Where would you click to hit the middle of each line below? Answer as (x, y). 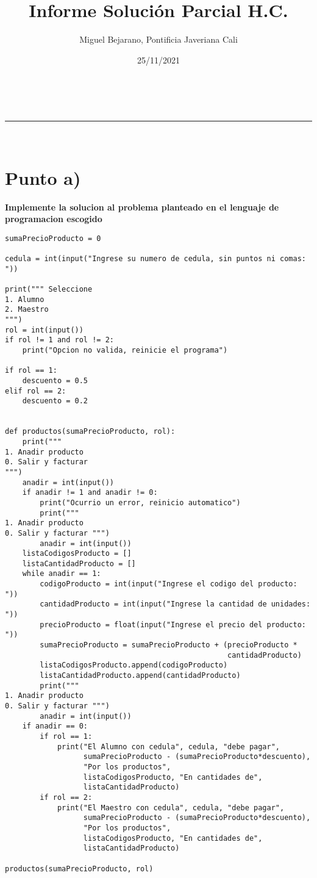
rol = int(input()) (44, 330)
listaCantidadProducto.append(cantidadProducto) (140, 676)
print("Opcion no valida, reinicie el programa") (125, 351)
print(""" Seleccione (49, 290)
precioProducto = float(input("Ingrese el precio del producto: (173, 624)
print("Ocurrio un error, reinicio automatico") (140, 502)
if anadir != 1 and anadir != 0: (90, 493)
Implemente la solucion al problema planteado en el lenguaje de (142, 207)
